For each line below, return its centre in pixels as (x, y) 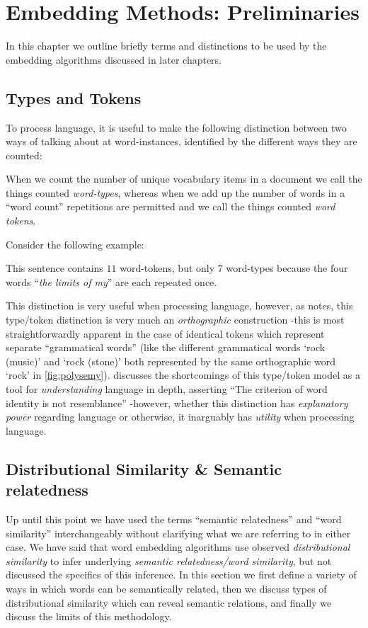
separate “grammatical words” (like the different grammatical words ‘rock (166, 347)
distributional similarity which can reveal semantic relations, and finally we (169, 602)
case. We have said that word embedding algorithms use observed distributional (178, 547)
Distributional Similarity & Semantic (144, 468)
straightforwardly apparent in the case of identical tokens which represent (165, 333)
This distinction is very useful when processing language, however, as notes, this (179, 306)
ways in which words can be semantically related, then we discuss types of (166, 588)
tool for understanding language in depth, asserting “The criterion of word (167, 389)
